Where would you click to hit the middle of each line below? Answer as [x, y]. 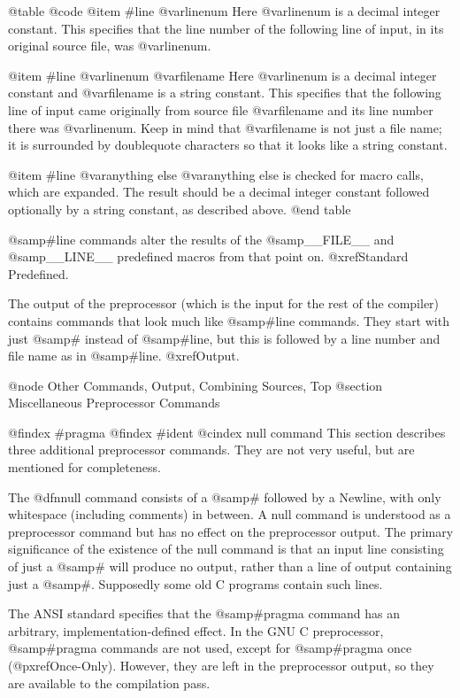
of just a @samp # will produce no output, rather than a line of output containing [230, 566]
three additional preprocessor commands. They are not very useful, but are [211, 450]
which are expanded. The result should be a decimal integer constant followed [219, 192]
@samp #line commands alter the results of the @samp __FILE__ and [201, 239]
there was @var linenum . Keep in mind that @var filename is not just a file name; [225, 127]
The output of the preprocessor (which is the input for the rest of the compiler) [224, 303]
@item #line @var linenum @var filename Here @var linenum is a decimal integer [222, 75]
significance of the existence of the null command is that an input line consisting [226, 549]
